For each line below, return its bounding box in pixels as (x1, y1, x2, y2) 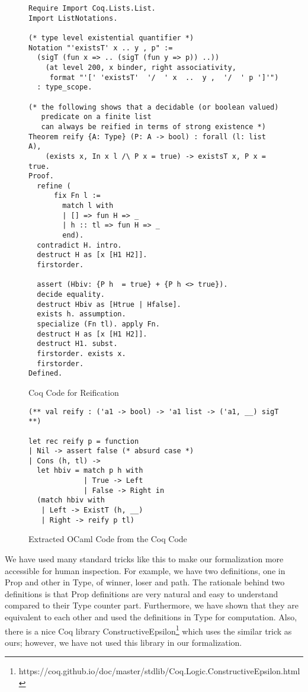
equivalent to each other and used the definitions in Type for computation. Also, (5, 610, 297, 623)
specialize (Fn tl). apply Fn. (37, 320, 160, 328)
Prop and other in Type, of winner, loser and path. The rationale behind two (5, 576, 285, 588)
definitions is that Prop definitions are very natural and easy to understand (5, 587, 278, 600)
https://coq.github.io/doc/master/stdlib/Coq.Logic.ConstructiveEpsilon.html (18, 665, 300, 677)
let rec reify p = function (28, 437, 139, 446)
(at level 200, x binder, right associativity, (45, 63, 236, 72)
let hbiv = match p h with (37, 466, 143, 475)
